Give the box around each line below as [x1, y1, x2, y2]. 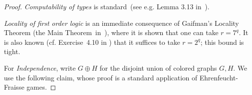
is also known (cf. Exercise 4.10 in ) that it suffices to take [4, 37, 180, 47]
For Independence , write [4, 62, 76, 73]
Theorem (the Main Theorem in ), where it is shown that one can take [4, 27, 219, 38]
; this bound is [200, 37, 244, 47]
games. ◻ [26, 82, 56, 92]
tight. [4, 46, 21, 57]
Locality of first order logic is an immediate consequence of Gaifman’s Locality [4, 18, 239, 28]
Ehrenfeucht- [200, 72, 238, 82]
